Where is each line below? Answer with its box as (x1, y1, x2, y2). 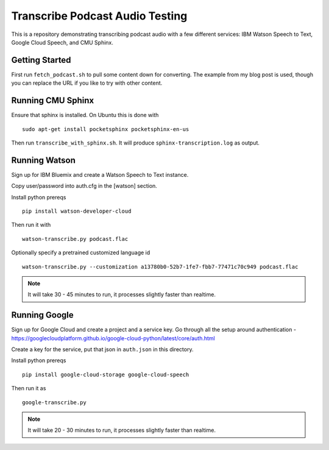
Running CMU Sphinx (11, 95, 94, 106)
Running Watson (11, 155, 76, 165)
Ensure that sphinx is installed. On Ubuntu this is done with (11, 112, 159, 119)
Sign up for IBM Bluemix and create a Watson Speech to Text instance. (11, 171, 189, 178)
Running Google (11, 310, 74, 320)
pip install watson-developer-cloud (22, 208, 132, 215)
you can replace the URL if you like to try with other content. (11, 79, 163, 87)
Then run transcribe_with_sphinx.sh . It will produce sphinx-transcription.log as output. (11, 139, 260, 146)
